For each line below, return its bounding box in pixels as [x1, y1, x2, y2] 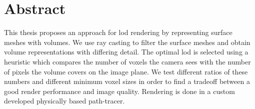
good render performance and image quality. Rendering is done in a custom [4, 85, 235, 96]
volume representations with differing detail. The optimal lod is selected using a [4, 46, 248, 57]
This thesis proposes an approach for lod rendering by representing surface [4, 27, 232, 37]
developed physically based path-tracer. [4, 95, 125, 106]
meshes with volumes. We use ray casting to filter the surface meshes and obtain [4, 36, 250, 47]
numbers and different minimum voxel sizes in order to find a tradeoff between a [4, 76, 250, 86]
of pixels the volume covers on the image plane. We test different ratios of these [4, 66, 248, 76]
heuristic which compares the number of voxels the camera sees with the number [4, 56, 251, 66]
